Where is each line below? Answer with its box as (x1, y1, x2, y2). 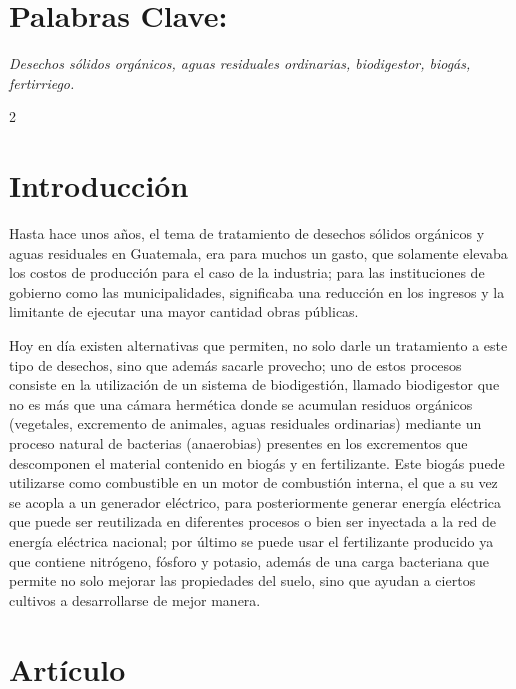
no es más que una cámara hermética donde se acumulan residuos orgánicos (9, 393, 473, 414)
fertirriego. (9, 72, 75, 93)
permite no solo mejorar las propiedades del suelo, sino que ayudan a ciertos (9, 570, 476, 591)
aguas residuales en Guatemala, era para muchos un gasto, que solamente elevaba (9, 242, 508, 263)
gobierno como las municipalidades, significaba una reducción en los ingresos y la (9, 281, 505, 302)
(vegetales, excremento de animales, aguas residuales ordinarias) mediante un (9, 413, 482, 434)
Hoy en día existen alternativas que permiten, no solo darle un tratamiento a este (9, 335, 508, 355)
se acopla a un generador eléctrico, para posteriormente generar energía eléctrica (9, 491, 502, 512)
